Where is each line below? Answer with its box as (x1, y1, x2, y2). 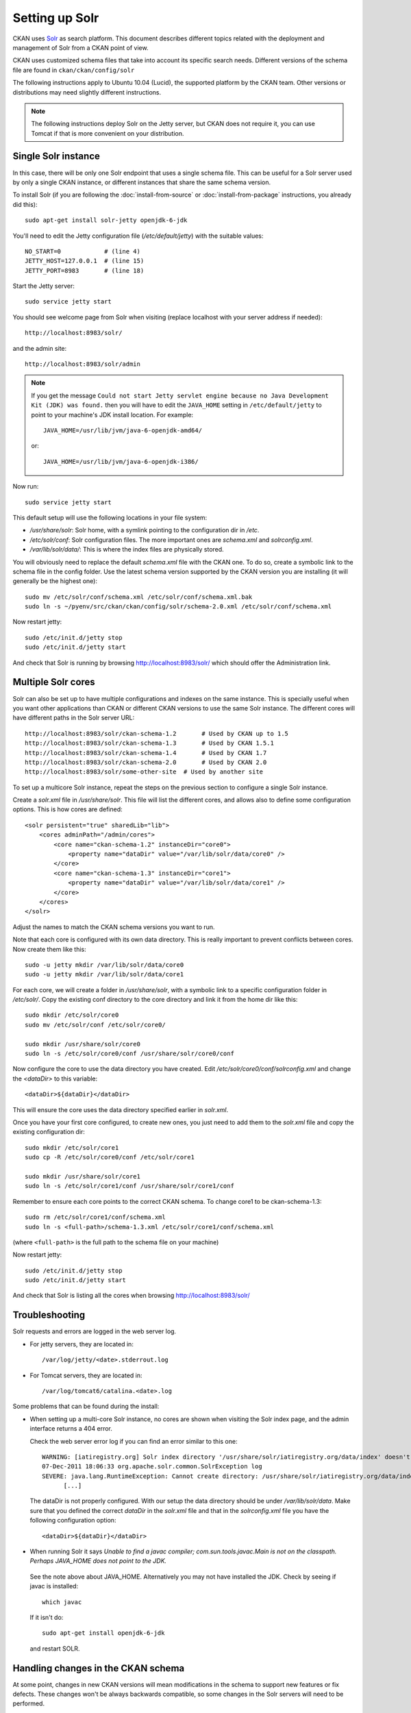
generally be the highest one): (12, 577, 98, 585)
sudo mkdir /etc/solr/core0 (25, 1011, 119, 1019)
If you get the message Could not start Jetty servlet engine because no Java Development (31, 391, 329, 399)
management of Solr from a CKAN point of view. (12, 43, 149, 51)
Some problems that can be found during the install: (12, 1402, 160, 1411)
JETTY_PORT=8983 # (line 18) (25, 267, 145, 274)
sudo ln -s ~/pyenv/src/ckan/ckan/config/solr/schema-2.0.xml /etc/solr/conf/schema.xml (25, 603, 332, 611)
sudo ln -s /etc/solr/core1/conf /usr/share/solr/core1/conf (25, 1182, 234, 1190)
